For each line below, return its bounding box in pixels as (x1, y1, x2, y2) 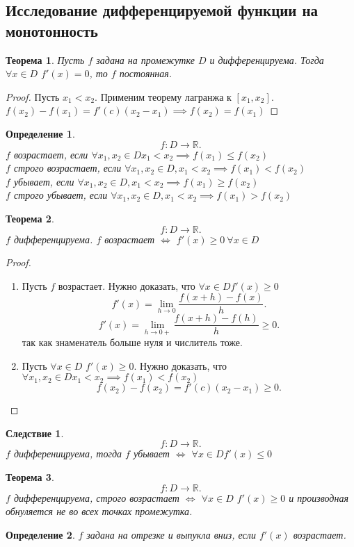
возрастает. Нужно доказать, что (58, 278, 195, 293)
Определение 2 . (6, 527, 75, 541)
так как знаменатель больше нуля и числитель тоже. (22, 335, 243, 350)
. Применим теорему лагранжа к (95, 89, 232, 104)
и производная (289, 490, 348, 505)
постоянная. (119, 66, 172, 81)
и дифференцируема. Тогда (209, 52, 324, 67)
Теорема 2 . (6, 211, 54, 225)
